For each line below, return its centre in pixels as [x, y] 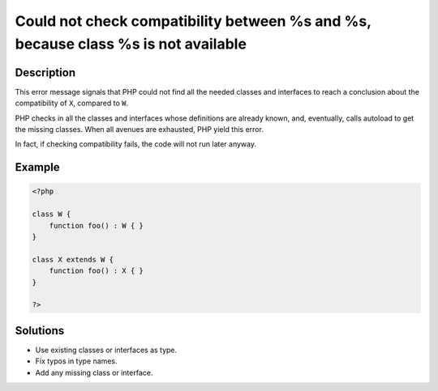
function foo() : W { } [96, 225]
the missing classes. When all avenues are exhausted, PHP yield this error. [139, 130]
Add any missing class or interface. [94, 372]
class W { [52, 214]
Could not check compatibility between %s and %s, [193, 21]
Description [45, 72]
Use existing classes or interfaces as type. [106, 350]
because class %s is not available [131, 44]
